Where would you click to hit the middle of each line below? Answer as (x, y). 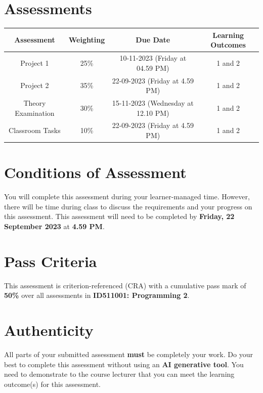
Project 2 (35, 85)
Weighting (87, 40)
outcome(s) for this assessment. (53, 384)
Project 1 (35, 62)
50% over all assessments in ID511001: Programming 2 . (97, 295)
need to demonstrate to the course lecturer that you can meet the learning (119, 374)
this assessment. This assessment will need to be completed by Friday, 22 (119, 216)
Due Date (153, 40)
